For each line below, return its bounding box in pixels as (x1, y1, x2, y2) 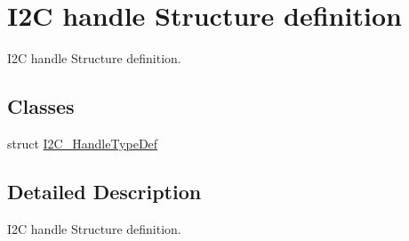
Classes (7, 92, 75, 120)
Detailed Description (7, 177, 202, 205)
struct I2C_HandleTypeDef (7, 133, 158, 152)
